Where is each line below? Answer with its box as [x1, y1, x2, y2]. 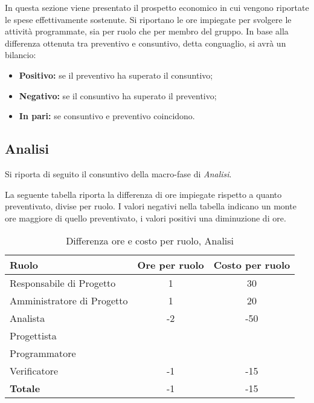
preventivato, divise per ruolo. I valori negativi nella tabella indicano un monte [5, 200, 296, 212]
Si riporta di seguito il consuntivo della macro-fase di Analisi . [5, 167, 232, 180]
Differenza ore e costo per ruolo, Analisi [66, 234, 234, 248]
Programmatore [10, 346, 76, 361]
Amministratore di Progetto [10, 293, 128, 308]
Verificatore [10, 364, 59, 378]
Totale [10, 381, 40, 396]
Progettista [10, 329, 57, 343]
